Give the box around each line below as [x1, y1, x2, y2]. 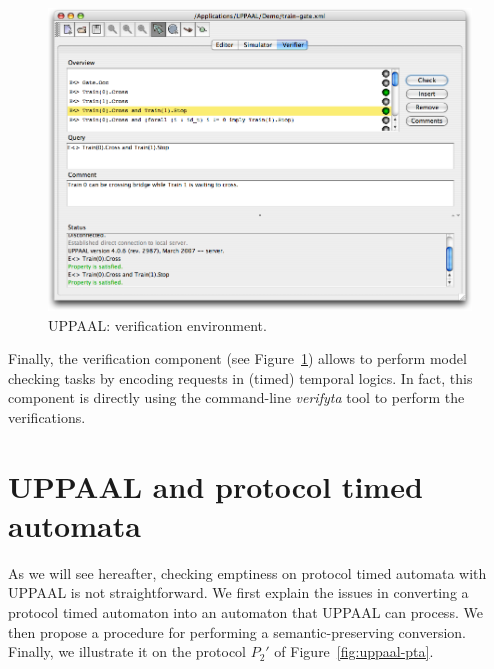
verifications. [8, 406, 86, 427]
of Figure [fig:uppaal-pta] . [274, 641, 434, 662]
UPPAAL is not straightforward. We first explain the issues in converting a [8, 582, 469, 603]
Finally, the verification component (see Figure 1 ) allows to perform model [8, 348, 467, 369]
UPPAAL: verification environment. [48, 314, 267, 335]
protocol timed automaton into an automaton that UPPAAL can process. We [8, 602, 483, 623]
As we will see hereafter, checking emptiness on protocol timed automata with [8, 562, 487, 583]
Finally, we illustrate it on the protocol [8, 641, 246, 662]
